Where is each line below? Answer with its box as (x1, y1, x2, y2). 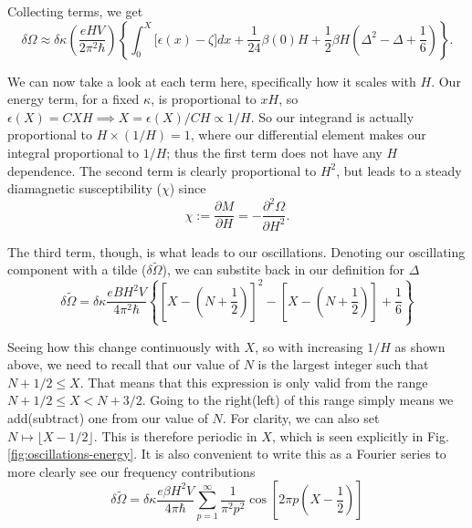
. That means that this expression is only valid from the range (79, 372, 428, 391)
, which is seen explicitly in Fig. (271, 426, 449, 445)
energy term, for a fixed (7, 89, 140, 109)
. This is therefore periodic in (93, 426, 257, 445)
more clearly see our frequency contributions (7, 461, 256, 481)
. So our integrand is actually (250, 107, 414, 126)
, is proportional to (151, 89, 257, 109)
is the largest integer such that (257, 355, 429, 374)
